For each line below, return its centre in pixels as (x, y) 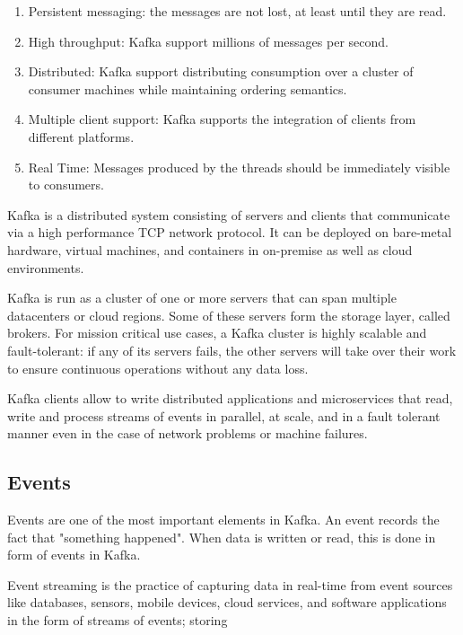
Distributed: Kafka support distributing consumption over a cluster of (221, 71)
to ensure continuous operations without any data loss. (158, 368)
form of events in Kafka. (74, 555)
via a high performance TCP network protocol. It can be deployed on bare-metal (230, 232)
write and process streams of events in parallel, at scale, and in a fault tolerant (224, 415)
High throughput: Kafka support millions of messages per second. (208, 41)
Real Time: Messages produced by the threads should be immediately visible (239, 167)
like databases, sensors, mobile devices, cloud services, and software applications (227, 602)
